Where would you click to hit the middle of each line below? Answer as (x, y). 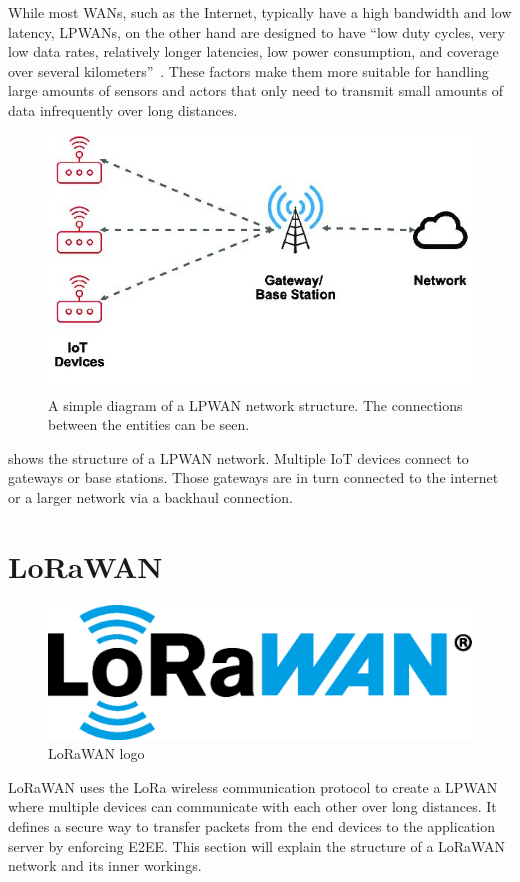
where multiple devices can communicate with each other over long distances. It (252, 806)
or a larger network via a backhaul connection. (150, 496)
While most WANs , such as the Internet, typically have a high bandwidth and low (260, 12)
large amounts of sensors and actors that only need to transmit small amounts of (256, 90)
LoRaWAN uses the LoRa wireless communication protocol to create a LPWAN (253, 786)
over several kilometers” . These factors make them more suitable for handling (248, 70)
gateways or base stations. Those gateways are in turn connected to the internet (253, 477)
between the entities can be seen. (149, 424)
